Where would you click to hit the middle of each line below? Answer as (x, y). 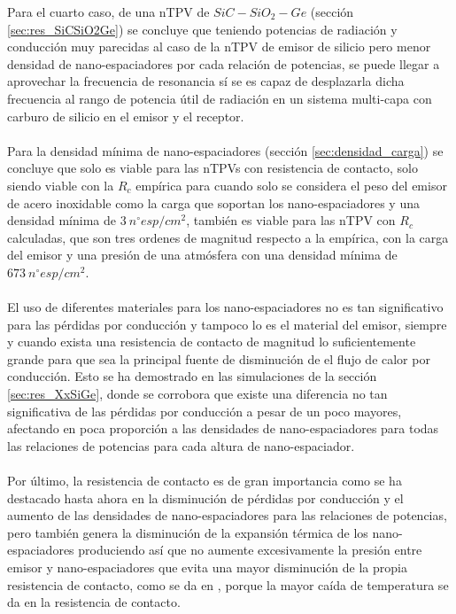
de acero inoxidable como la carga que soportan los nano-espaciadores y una (213, 202)
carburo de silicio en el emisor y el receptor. (126, 116)
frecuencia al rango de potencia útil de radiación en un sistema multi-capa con (220, 98)
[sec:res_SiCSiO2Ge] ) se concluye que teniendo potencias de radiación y (202, 29)
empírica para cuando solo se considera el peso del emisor (291, 185)
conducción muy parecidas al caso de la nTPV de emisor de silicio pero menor (219, 47)
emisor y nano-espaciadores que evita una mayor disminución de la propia (207, 567)
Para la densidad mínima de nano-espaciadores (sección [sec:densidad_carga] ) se (225, 150)
